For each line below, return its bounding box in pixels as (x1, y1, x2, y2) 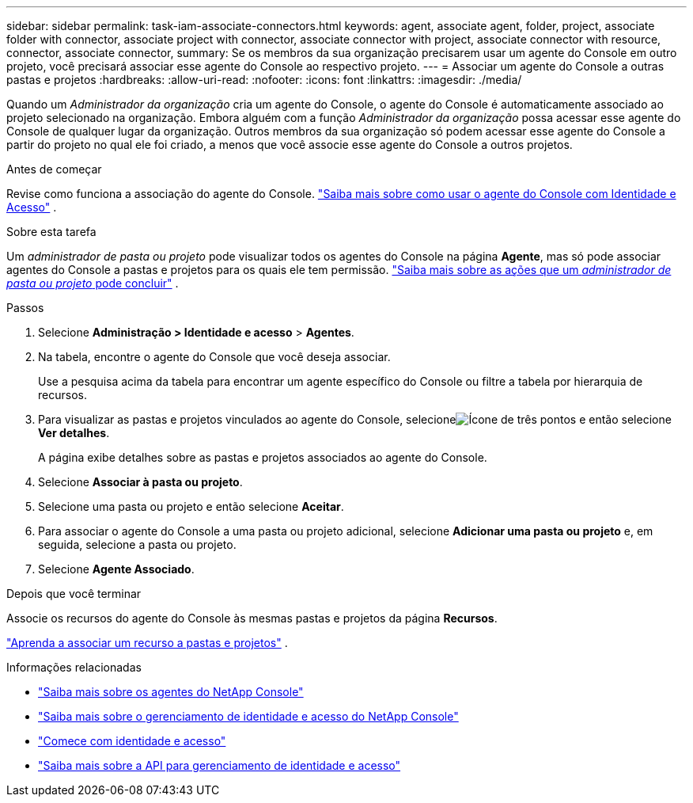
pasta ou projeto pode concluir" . (6, 276, 179, 290)
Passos (6, 301, 44, 314)
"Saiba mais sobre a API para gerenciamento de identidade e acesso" (38, 759, 401, 772)
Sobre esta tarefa (6, 225, 97, 238)
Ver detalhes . (38, 426, 110, 440)
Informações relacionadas (6, 660, 142, 674)
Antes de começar (6, 162, 102, 176)
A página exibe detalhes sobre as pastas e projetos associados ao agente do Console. (38, 451, 487, 464)
